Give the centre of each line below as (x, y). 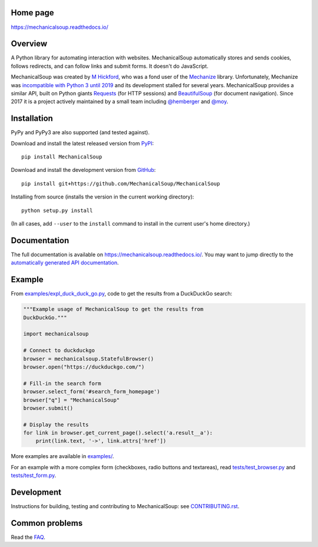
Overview (29, 44)
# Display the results (56, 425)
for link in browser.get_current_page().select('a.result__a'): (118, 433)
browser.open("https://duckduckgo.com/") (84, 367)
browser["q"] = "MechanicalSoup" (72, 400)
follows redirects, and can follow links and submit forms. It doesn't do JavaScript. (110, 66)
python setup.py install (57, 210)
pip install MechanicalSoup (62, 157)
